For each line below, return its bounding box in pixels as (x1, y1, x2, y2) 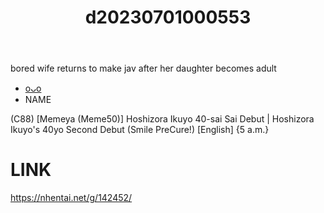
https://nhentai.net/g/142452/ (10, 192, 133, 204)
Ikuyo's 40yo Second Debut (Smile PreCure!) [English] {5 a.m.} (10, 124, 270, 136)
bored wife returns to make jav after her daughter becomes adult (10, 62, 277, 75)
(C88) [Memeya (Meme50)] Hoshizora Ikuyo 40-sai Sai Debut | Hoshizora (10, 113, 315, 125)
